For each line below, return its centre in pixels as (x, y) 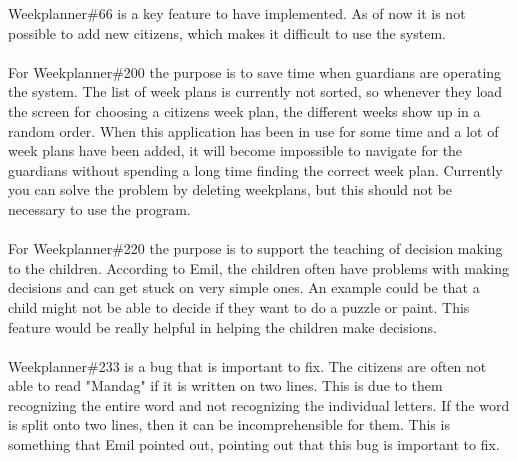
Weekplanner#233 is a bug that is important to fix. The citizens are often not (247, 365)
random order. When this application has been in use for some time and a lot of (253, 130)
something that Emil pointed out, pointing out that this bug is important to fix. (254, 444)
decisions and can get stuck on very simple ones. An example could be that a (244, 287)
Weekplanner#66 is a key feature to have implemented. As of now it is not (237, 13)
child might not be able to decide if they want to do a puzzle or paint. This (239, 306)
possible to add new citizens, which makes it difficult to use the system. (227, 32)
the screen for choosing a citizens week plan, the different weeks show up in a (244, 110)
